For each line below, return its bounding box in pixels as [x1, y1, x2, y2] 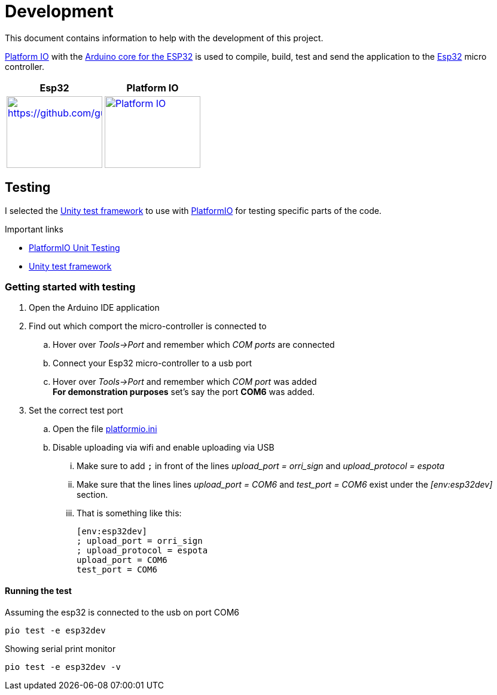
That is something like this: [77, 508, 182, 519]
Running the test [5, 585, 72, 596]
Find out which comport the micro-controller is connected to [29, 321, 267, 332]
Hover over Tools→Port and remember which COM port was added [53, 376, 317, 387]
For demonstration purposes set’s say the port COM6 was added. [53, 387, 315, 397]
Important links [5, 223, 63, 234]
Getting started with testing [5, 280, 136, 293]
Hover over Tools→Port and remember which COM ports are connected [53, 339, 335, 350]
